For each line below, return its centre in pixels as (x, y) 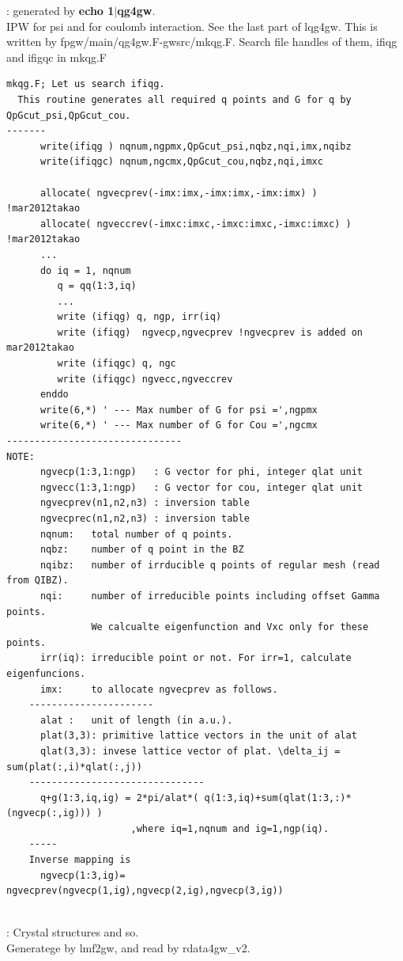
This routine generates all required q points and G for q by (185, 99)
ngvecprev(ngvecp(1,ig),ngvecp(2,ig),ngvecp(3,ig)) (145, 891)
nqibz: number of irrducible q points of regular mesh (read (210, 565)
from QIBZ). (38, 581)
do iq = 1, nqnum (85, 270)
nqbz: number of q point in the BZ (142, 550)
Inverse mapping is (80, 860)
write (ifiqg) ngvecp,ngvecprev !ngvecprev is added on (210, 332)
